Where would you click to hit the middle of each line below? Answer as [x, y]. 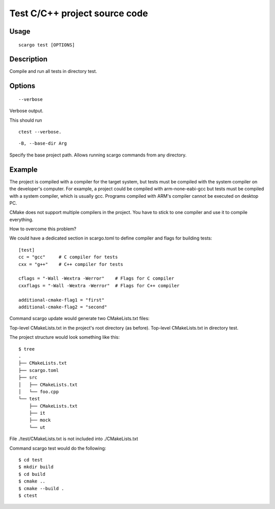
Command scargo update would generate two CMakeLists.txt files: [79, 318]
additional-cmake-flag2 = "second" [63, 307]
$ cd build [32, 474]
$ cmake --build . [42, 488]
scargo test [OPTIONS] [47, 45]
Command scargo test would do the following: [58, 448]
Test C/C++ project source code [79, 13]
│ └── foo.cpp [39, 392]
